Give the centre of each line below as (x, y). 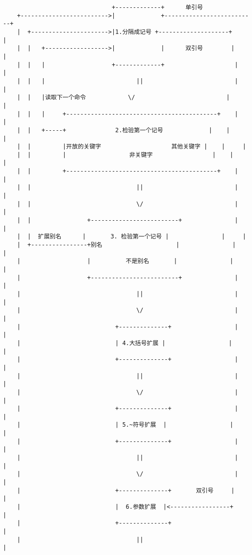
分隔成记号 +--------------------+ (177, 32)
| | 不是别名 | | (125, 261)
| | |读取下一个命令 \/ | (123, 98)
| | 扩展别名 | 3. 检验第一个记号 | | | (131, 237)
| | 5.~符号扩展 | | (125, 425)
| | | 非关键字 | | (125, 155)
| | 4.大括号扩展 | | (125, 343)
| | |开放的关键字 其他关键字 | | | (131, 147)
